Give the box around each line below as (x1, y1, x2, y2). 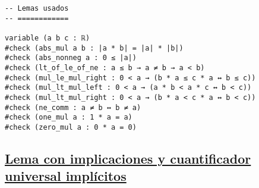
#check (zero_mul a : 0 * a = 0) (5, 123, 137, 131)
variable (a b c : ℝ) (5, 33, 90, 42)
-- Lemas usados (5, 4, 69, 12)
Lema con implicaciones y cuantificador (5, 149, 251, 167)
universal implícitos (5, 167, 127, 185)
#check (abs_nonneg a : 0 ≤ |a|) (5, 54, 137, 62)
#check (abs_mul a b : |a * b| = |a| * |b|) (5, 43, 184, 52)
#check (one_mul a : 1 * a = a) (5, 113, 132, 122)
